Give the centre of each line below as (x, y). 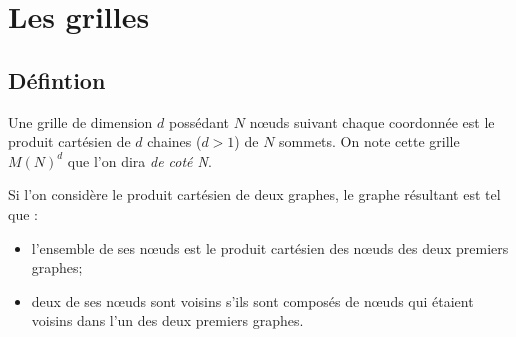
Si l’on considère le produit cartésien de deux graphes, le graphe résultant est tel (254, 194)
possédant (199, 121)
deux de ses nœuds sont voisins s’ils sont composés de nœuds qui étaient (252, 300)
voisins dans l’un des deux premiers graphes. (167, 320)
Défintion (57, 79)
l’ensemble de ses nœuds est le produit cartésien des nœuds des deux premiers (270, 247)
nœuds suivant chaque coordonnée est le (372, 121)
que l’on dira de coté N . (139, 160)
